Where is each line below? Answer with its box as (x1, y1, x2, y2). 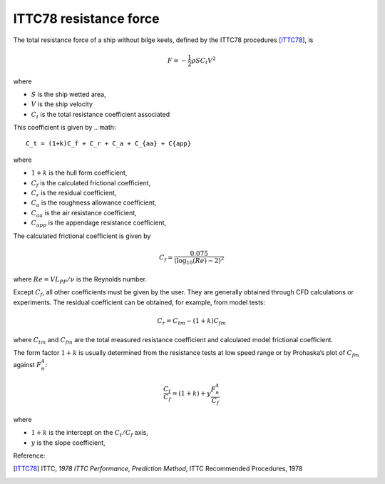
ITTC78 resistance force (13, 11, 160, 26)
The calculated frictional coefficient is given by (13, 232, 151, 240)
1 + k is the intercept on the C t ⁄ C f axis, (31, 428, 149, 438)
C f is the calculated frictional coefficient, (31, 178, 151, 189)
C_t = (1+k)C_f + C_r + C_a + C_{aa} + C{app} (26, 140, 192, 148)
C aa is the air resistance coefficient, (31, 208, 137, 219)
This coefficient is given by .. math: (13, 123, 116, 132)
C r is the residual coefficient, (31, 189, 117, 199)
